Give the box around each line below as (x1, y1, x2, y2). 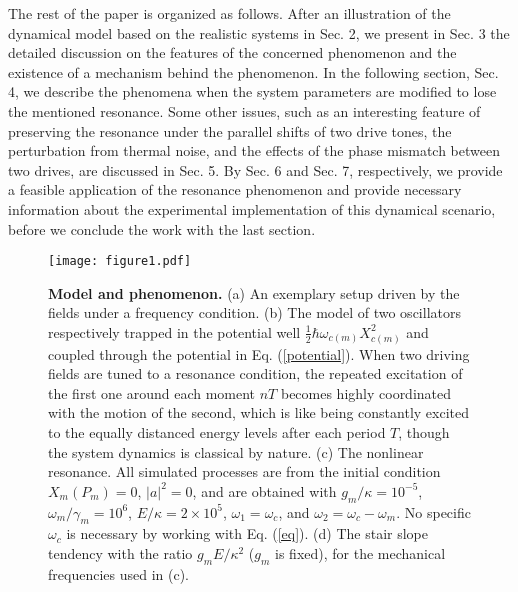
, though (398, 422, 450, 443)
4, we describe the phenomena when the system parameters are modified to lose (8, 81, 497, 102)
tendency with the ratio (48, 543, 193, 564)
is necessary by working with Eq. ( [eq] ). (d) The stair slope (66, 523, 429, 544)
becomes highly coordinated (280, 382, 452, 403)
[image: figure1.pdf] (48, 254, 192, 269)
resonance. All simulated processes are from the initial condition (48, 461, 441, 482)
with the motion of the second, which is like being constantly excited (48, 402, 469, 423)
